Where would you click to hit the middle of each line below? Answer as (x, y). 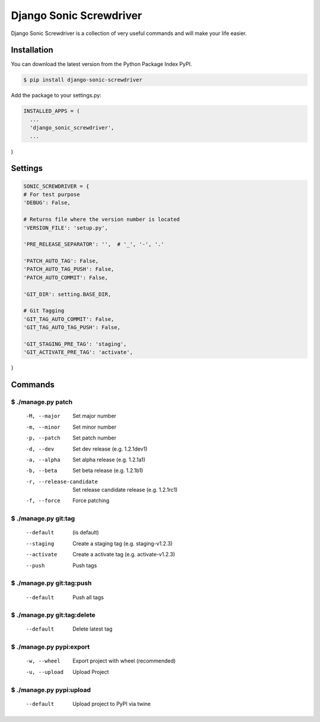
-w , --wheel (43, 661)
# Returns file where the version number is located (102, 219)
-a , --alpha (43, 460)
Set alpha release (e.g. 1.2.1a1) (109, 460)
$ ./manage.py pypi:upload (51, 690)
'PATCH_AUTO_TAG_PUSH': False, (69, 269)
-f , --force (43, 501)
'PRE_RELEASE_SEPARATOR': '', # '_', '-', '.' (94, 244)
